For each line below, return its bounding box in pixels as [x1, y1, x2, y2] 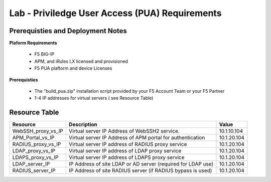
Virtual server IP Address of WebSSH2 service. [68, 128, 180, 135]
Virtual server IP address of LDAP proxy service [68, 147, 182, 154]
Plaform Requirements [9, 40, 57, 46]
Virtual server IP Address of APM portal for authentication [68, 134, 205, 141]
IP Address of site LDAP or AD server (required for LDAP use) [68, 160, 214, 167]
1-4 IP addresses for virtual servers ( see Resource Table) [34, 95, 154, 101]
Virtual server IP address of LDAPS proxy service [68, 154, 185, 161]
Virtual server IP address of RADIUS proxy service [68, 141, 187, 148]
